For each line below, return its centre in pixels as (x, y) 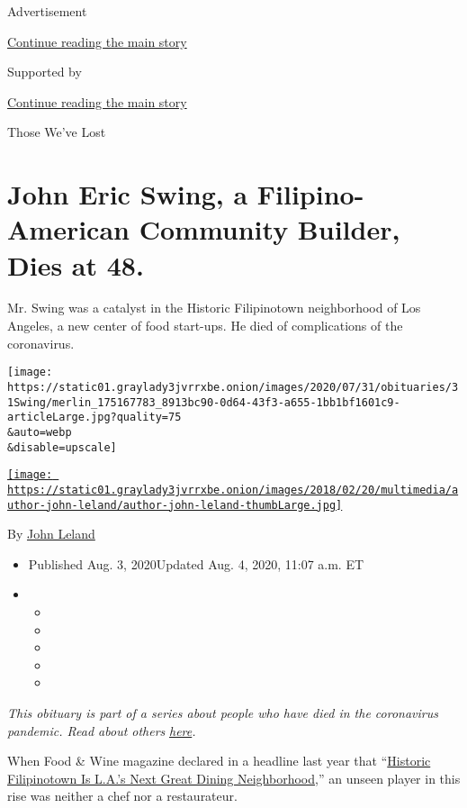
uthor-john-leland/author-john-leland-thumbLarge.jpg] (175, 505)
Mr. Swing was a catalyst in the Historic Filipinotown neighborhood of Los (214, 308)
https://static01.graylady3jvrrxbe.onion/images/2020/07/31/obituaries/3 (233, 387)
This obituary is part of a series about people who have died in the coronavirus (223, 712)
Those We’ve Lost (57, 132)
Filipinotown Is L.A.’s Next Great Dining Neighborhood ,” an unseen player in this (234, 778)
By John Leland (51, 534)
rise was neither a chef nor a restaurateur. (122, 796)
